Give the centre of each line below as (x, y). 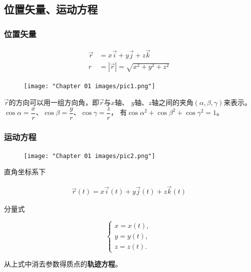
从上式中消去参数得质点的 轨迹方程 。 (63, 264)
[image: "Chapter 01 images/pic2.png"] (90, 156)
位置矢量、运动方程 (51, 9)
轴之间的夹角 (172, 102)
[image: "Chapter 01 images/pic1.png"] (90, 86)
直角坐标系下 (25, 172)
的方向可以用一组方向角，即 (54, 102)
